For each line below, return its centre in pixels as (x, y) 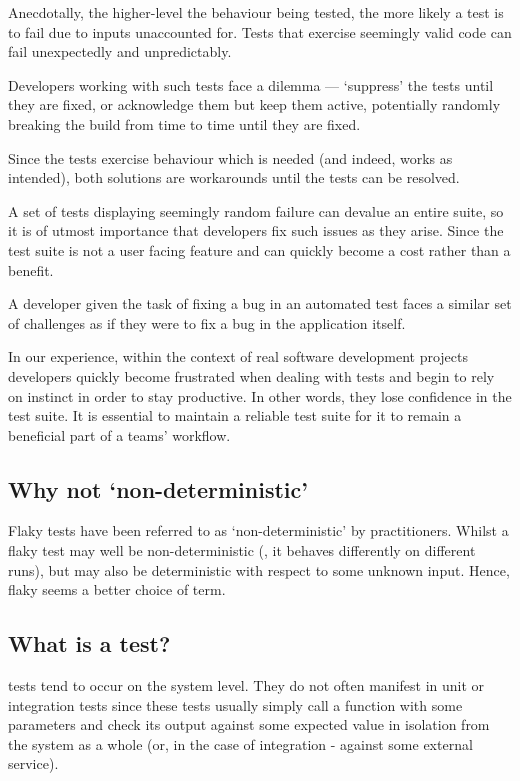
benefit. (31, 269)
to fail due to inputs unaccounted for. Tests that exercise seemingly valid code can (260, 31)
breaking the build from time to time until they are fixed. (184, 123)
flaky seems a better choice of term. (117, 589)
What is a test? (89, 643)
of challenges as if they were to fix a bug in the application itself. (207, 322)
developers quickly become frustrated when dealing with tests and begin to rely (251, 375)
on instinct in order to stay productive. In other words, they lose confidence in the (260, 395)
